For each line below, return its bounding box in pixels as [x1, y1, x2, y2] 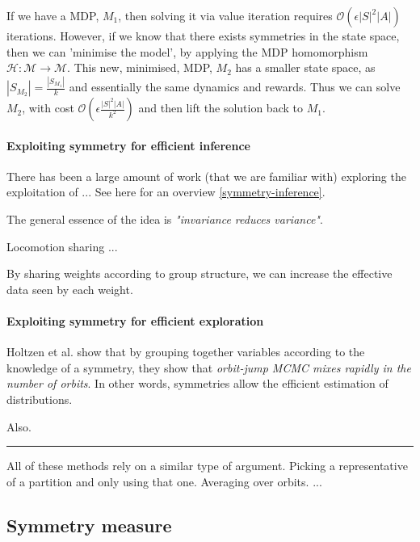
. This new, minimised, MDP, [67, 59, 212, 76]
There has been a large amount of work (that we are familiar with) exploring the [6, 167, 406, 184]
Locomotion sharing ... [6, 237, 118, 254]
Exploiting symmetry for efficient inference [6, 137, 250, 153]
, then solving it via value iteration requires [118, 7, 333, 23]
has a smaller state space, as [235, 59, 376, 76]
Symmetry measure [6, 512, 172, 537]
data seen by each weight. [6, 280, 133, 297]
